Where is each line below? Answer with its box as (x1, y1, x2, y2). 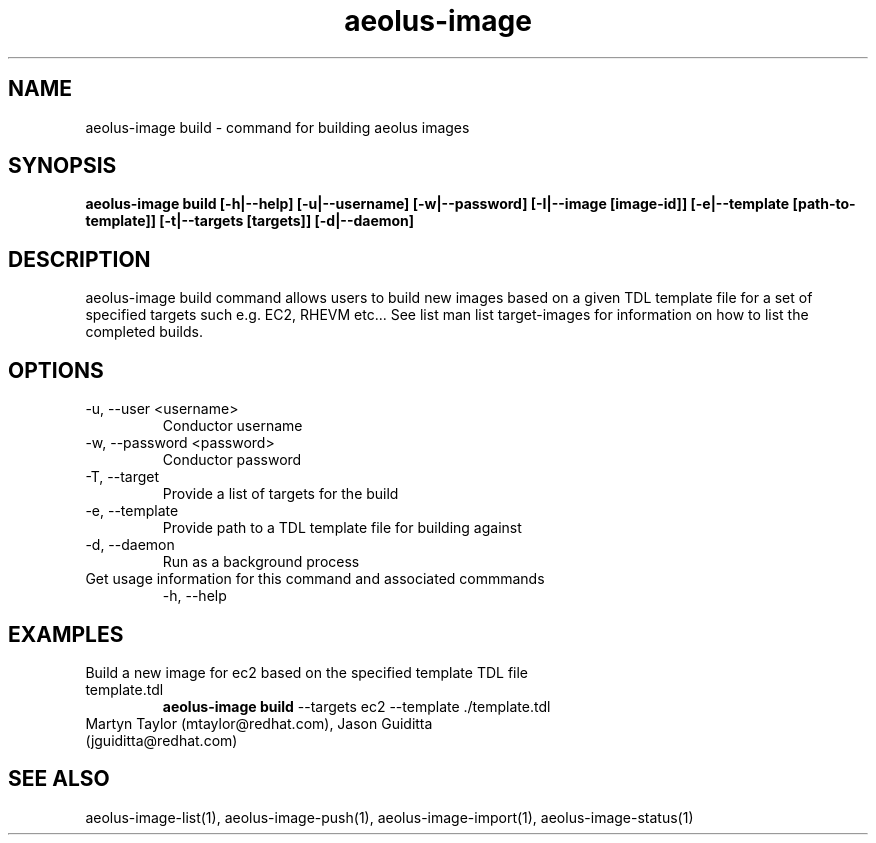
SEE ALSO (8, 766, 110, 792)
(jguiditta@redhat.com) (85, 731, 238, 749)
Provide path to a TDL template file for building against (162, 519, 522, 537)
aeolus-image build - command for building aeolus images (85, 118, 470, 136)
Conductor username (162, 417, 303, 435)
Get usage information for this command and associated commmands (85, 570, 545, 588)
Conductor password (162, 451, 302, 469)
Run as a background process (162, 553, 360, 571)
